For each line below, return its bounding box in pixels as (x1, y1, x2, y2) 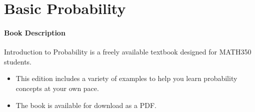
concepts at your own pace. (15, 82, 99, 93)
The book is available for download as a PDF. (15, 99, 156, 110)
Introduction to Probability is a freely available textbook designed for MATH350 (4, 46, 251, 57)
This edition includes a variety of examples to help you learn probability (15, 73, 237, 83)
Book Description (4, 27, 65, 37)
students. (4, 56, 31, 66)
